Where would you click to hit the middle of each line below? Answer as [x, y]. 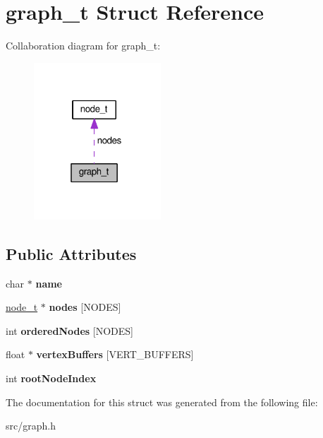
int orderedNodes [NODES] [70, 330]
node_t [22, 307]
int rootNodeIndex [51, 378]
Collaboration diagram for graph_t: [83, 46]
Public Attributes [71, 253]
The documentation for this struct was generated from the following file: [162, 402]
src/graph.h [31, 426]
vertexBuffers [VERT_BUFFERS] [115, 354]
